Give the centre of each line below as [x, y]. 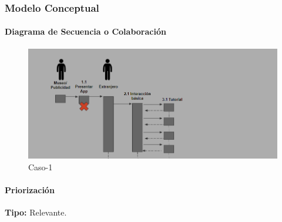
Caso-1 [41, 167]
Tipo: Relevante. [36, 212]
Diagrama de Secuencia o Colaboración [85, 31]
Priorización [30, 190]
